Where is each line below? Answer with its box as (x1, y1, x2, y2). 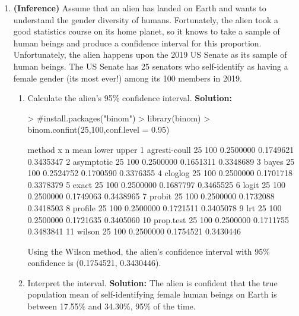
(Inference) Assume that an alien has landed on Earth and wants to (13, 2, 266, 14)
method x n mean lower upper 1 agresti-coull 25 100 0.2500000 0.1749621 (27, 143, 294, 155)
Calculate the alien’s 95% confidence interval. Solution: (27, 92, 232, 104)
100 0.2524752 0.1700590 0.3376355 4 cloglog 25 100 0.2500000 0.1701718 (27, 167, 293, 179)
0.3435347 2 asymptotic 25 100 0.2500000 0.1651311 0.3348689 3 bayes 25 (27, 155, 295, 167)
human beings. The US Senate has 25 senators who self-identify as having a (13, 60, 288, 72)
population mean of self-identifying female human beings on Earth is (27, 288, 277, 301)
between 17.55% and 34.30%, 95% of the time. (27, 300, 196, 312)
